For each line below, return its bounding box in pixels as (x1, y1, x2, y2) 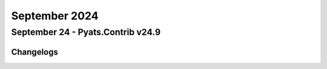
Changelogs (11, 47, 59, 57)
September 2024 (11, 9, 99, 22)
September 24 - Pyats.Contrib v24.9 (11, 27, 160, 38)
